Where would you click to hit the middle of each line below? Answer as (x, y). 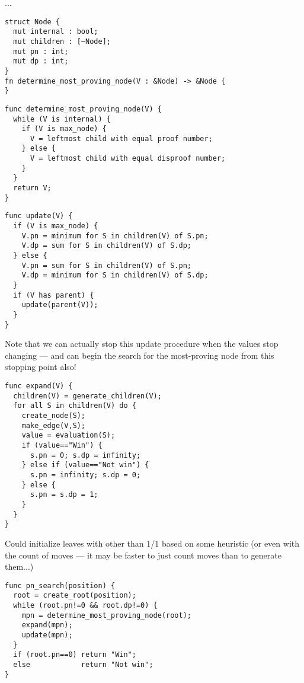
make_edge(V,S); (54, 425)
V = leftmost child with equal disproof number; (128, 159)
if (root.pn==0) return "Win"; (75, 655)
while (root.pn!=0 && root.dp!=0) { (85, 605)
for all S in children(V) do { (75, 406)
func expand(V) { (39, 386)
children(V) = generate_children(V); (87, 396)
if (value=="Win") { (62, 445)
